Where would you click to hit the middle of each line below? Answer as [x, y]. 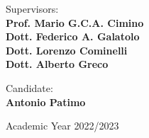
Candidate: [29, 87]
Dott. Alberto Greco [57, 64]
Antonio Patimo [46, 102]
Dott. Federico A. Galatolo [73, 36]
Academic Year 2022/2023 [62, 126]
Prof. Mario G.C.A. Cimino [75, 22]
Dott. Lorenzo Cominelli [67, 50]
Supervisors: [32, 8]
